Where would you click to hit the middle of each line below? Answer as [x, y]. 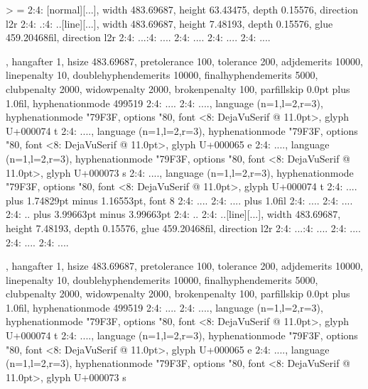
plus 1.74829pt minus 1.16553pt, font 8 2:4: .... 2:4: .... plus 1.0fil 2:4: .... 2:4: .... [179, 200]
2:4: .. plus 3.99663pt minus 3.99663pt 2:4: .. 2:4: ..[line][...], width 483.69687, [173, 214]
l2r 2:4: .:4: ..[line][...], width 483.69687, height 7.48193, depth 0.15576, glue [169, 23]
